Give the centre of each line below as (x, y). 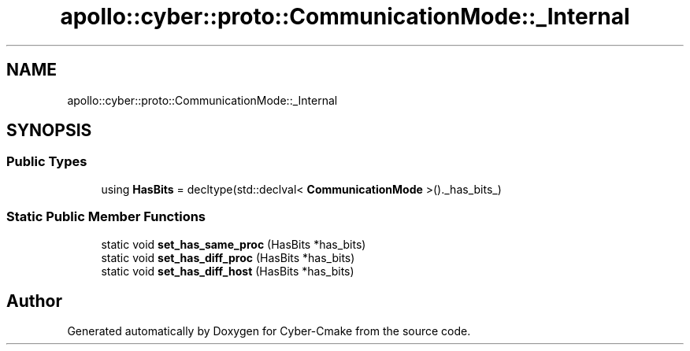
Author (34, 301)
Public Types (47, 162)
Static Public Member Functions (106, 217)
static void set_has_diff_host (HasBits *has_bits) (228, 271)
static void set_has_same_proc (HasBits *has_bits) (234, 244)
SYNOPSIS (49, 131)
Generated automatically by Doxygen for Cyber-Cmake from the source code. (269, 331)
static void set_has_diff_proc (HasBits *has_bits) (228, 257)
